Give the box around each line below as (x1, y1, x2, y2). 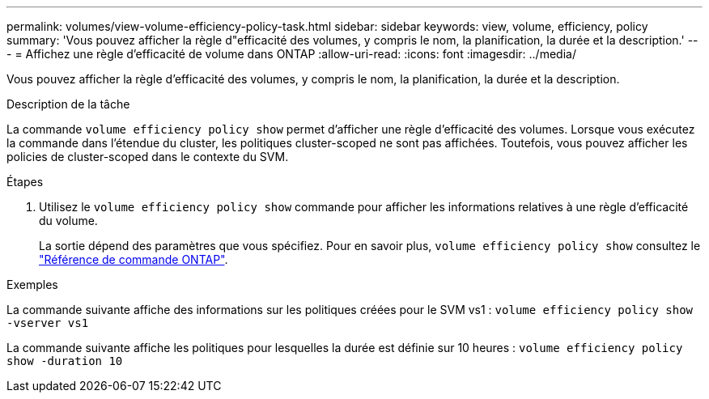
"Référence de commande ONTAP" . (39, 253, 228, 266)
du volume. (39, 214, 98, 227)
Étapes (6, 175, 44, 189)
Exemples (6, 278, 58, 291)
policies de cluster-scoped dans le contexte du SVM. (6, 150, 289, 163)
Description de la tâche (6, 97, 130, 111)
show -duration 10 (6, 354, 123, 367)
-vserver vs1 (6, 316, 89, 329)
